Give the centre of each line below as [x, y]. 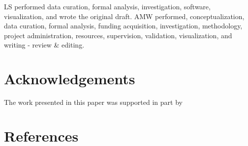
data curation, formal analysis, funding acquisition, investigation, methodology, [123, 26]
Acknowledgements [70, 79]
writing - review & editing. [44, 45]
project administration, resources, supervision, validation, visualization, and [118, 35]
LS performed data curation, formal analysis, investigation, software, [107, 6]
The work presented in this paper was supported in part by [93, 102]
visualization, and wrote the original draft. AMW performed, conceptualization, [124, 16]
